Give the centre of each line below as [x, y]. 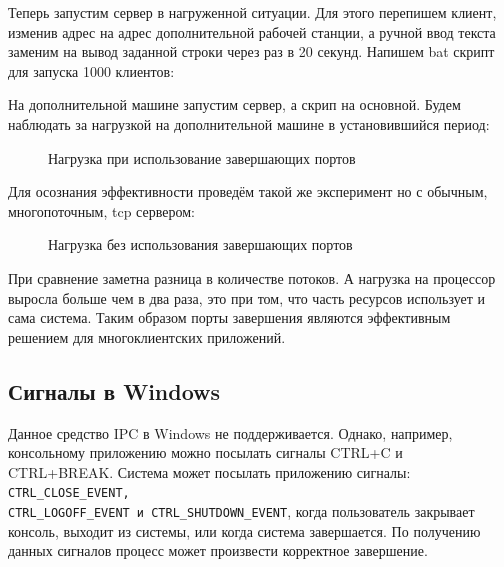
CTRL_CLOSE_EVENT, [69, 493]
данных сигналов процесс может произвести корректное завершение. [218, 550]
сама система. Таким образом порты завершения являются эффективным [229, 317]
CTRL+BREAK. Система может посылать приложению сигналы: [209, 471]
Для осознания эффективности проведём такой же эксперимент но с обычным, [248, 191]
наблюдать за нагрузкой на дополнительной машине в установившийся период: [249, 123]
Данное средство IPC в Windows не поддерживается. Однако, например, [230, 432]
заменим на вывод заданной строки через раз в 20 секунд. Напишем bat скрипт [251, 51]
